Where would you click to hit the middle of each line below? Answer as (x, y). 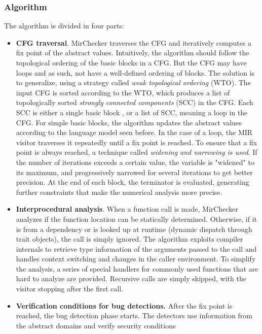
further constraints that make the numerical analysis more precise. (119, 192)
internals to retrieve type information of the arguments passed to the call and (136, 248)
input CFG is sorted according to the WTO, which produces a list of (123, 92)
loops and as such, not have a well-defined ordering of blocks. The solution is (135, 72)
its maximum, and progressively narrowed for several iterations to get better (134, 172)
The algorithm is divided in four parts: (64, 26)
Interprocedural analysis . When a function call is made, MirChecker (127, 209)
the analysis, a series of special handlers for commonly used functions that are (137, 268)
